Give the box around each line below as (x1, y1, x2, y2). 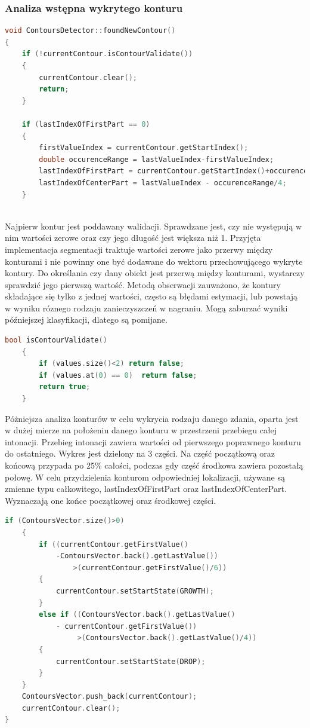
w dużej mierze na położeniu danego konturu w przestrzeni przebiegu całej (5, 424, 277, 436)
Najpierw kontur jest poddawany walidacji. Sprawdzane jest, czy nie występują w (5, 219, 302, 232)
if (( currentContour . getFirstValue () (39, 540, 188, 549)
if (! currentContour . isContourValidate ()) (21, 50, 193, 59)
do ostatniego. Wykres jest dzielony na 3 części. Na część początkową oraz (5, 447, 275, 460)
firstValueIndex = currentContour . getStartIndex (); (39, 143, 249, 152)
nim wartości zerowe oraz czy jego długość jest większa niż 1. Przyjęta (5, 231, 261, 244)
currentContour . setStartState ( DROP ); (55, 657, 206, 666)
